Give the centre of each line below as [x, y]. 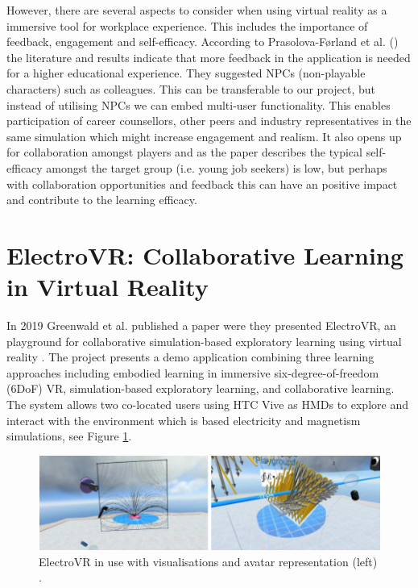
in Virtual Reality [108, 287]
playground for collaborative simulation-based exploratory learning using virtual [204, 341]
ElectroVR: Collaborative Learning [205, 254]
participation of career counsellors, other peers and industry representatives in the [209, 121]
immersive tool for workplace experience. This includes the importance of [187, 25]
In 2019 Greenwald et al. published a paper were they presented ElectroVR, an [201, 325]
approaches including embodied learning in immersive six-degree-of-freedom [193, 372]
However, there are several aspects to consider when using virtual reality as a [197, 10]
